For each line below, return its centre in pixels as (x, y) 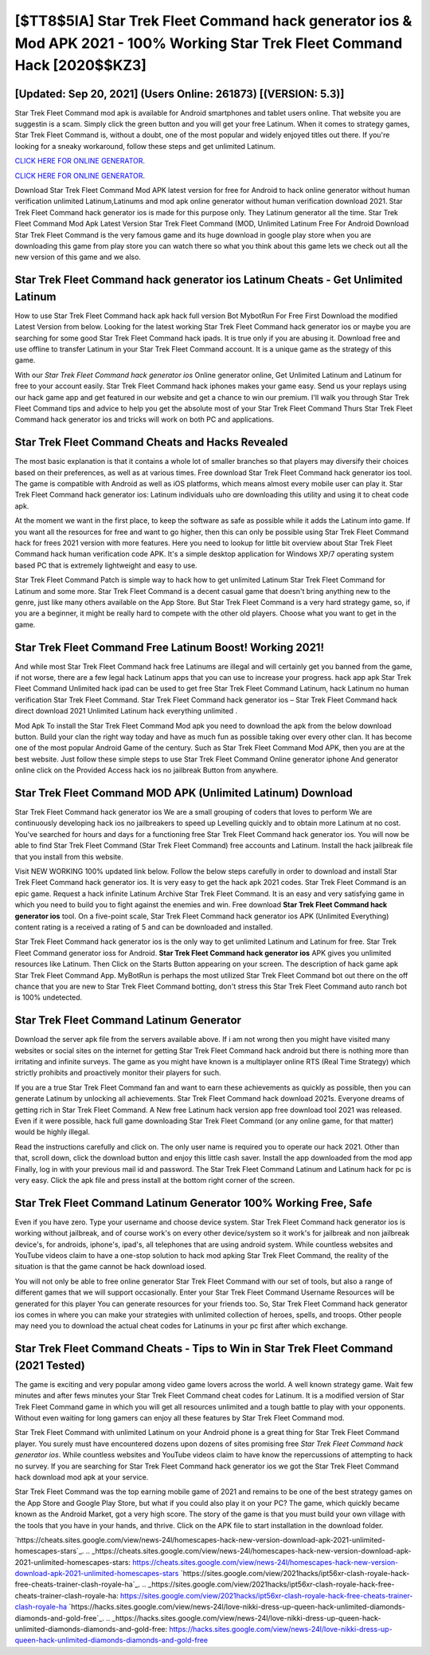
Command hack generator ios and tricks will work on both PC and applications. (145, 419)
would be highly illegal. (53, 1132)
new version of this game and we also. (78, 257)
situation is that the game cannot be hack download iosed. (111, 1267)
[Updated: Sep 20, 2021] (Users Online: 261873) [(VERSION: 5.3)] (180, 94)
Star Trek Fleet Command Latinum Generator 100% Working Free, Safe (193, 1203)
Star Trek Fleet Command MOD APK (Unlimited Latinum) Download (184, 793)
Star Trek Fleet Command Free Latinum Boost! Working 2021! (170, 647)
